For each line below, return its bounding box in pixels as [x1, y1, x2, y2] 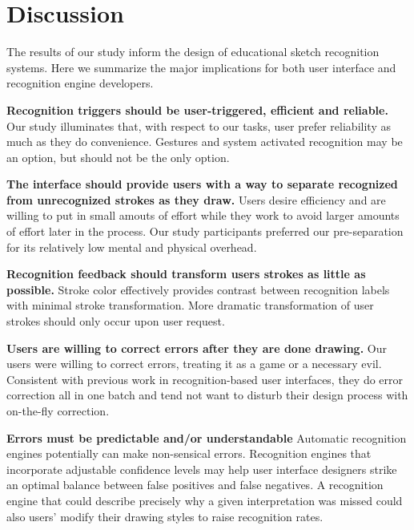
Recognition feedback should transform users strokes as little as [6, 265, 366, 282]
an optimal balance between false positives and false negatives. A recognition [6, 476, 384, 493]
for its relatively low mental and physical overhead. [6, 238, 257, 255]
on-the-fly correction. [6, 403, 110, 419]
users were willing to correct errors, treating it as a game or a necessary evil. [6, 355, 382, 372]
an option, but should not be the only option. [6, 148, 230, 165]
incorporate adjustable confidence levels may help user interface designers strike [6, 460, 397, 477]
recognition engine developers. [6, 75, 154, 91]
